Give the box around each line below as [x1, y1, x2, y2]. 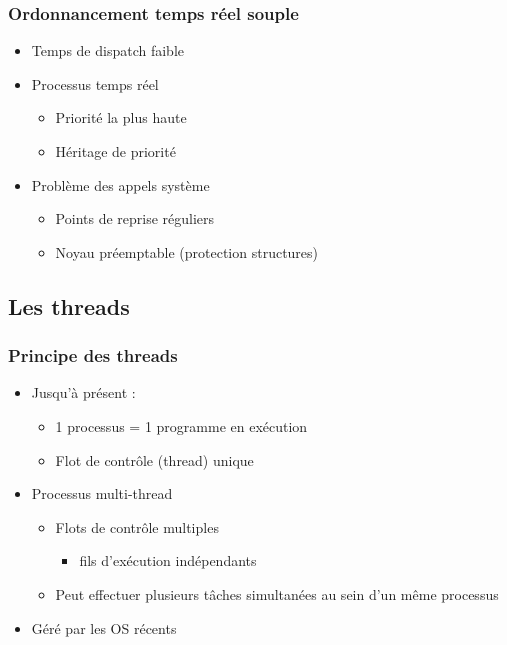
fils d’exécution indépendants [79, 550, 257, 571]
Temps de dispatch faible [31, 40, 185, 61]
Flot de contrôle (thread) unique [55, 449, 254, 470]
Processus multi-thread [31, 483, 173, 504]
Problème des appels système [31, 174, 210, 195]
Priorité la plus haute [55, 107, 187, 128]
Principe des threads [8, 343, 178, 368]
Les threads [8, 290, 130, 321]
